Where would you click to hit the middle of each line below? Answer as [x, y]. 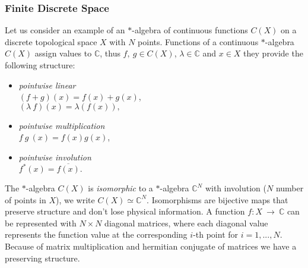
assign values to [63, 53]
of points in [26, 199]
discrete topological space [51, 41]
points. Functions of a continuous [198, 41]
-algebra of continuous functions [190, 30]
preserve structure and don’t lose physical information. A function [125, 211]
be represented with [41, 223]
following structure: [40, 65]
